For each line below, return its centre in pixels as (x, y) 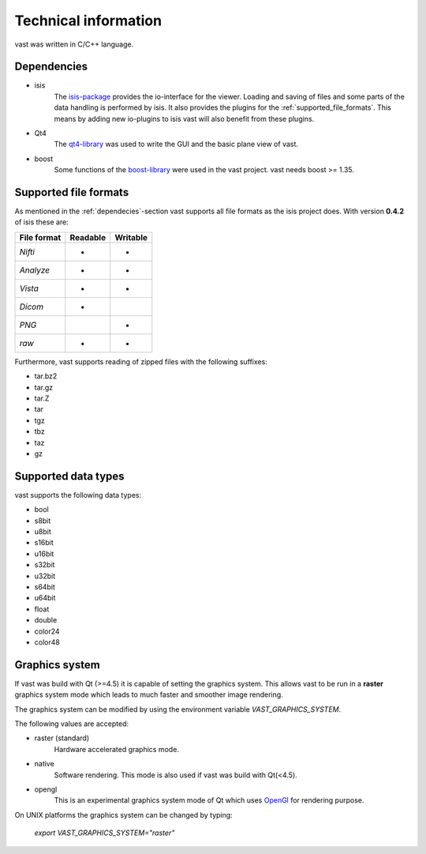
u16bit (44, 554)
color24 (47, 631)
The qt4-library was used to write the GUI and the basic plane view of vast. (176, 144)
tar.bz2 (46, 376)
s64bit (45, 587)
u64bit (45, 598)
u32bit (45, 576)
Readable (88, 237)
